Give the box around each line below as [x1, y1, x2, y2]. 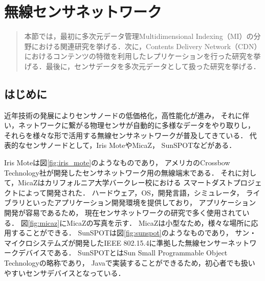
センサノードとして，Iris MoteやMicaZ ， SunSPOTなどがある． [25, 140, 236, 150]
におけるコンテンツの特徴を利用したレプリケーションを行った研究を [24, 51, 254, 61]
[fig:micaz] [28, 217, 60, 228]
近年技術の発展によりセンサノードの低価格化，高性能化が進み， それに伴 [4, 110, 250, 120]
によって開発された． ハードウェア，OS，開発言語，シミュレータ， [18, 187, 244, 198]
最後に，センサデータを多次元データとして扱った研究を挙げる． [46, 60, 260, 71]
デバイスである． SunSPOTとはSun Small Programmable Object [18, 247, 228, 258]
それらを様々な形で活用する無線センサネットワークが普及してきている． [4, 129, 248, 140]
